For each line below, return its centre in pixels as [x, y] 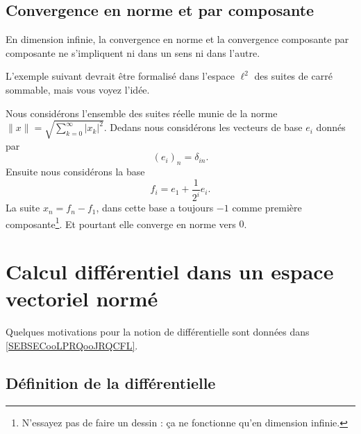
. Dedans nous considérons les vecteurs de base [203, 127]
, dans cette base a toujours [155, 208]
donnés [331, 127]
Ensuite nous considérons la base [75, 172]
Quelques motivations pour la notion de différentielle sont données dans [158, 332]
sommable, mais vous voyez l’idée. [78, 89]
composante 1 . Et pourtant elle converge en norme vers [121, 223]
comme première [267, 208]
